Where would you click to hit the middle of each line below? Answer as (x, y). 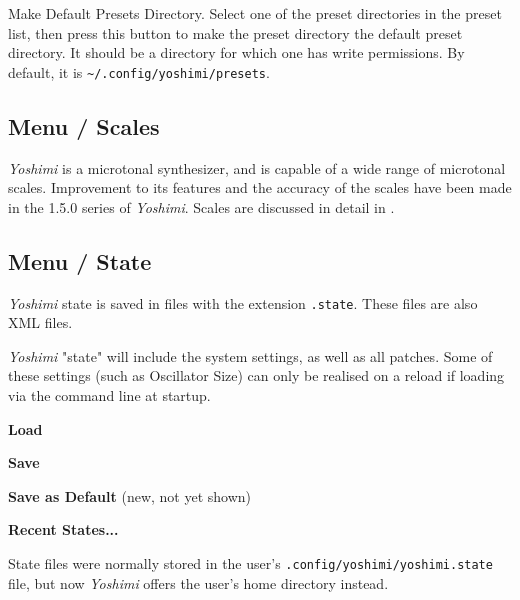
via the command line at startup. (109, 395)
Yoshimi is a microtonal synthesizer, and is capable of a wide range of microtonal (257, 167)
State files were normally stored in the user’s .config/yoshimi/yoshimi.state (250, 563)
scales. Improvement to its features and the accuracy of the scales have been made (260, 187)
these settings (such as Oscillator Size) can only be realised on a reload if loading (256, 375)
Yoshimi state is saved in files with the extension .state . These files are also (243, 302)
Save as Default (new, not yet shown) (130, 495)
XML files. (40, 322)
